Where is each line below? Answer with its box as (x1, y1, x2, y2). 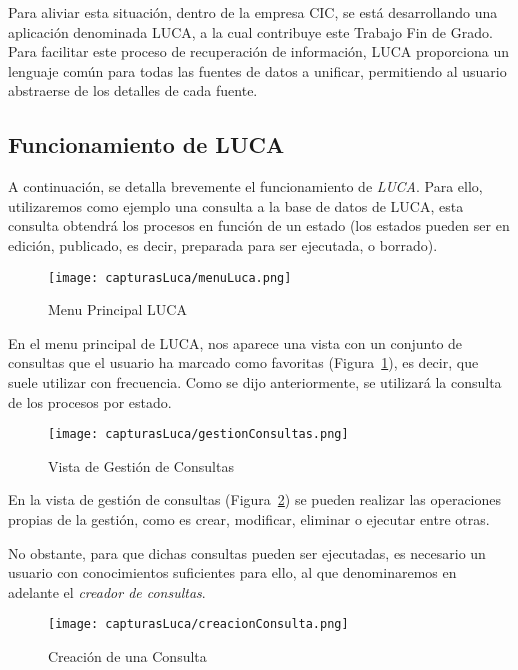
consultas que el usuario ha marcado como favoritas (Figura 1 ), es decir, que (8, 352, 479, 373)
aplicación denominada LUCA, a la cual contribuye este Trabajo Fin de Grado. (8, 21, 493, 42)
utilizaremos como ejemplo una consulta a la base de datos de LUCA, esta (8, 195, 464, 216)
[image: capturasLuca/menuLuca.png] (48, 270, 292, 285)
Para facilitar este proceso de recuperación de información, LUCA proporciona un (8, 41, 509, 62)
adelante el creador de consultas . (8, 581, 206, 602)
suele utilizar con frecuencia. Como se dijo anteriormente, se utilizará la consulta (8, 371, 502, 392)
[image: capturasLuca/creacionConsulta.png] (48, 617, 349, 632)
